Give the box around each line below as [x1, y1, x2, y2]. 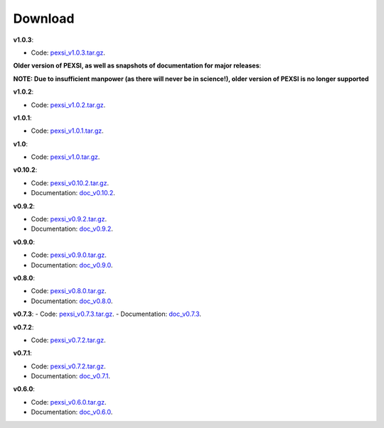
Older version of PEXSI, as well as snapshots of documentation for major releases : [13, 61, 262, 70]
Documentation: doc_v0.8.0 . [31, 297, 113, 305]
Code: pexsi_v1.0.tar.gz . [31, 153, 100, 161]
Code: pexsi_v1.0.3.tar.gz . [31, 48, 106, 57]
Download [13, 11, 75, 26]
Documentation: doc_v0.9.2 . [31, 224, 114, 234]
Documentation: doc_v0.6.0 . [31, 408, 113, 417]
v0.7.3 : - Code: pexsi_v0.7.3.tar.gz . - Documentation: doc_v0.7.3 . [13, 309, 202, 319]
